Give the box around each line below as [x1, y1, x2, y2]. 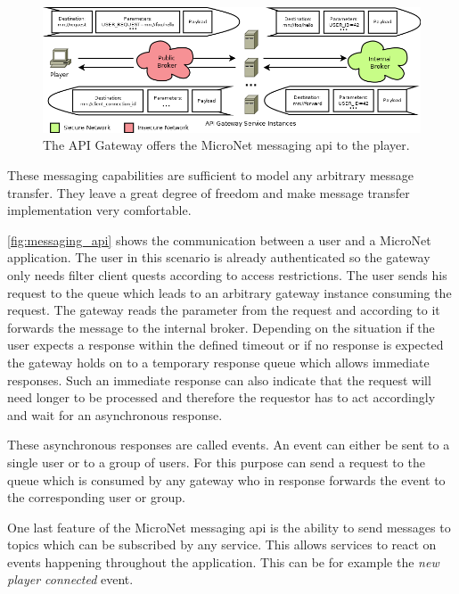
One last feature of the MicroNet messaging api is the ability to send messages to [7, 517, 451, 536]
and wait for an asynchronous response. [7, 405, 223, 424]
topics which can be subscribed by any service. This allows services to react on [7, 535, 437, 554]
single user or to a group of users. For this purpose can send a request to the [7, 452, 425, 471]
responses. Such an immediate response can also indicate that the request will [7, 370, 431, 389]
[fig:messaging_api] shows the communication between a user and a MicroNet [7, 230, 431, 249]
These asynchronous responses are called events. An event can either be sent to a [7, 435, 450, 454]
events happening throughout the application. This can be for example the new [7, 552, 439, 571]
